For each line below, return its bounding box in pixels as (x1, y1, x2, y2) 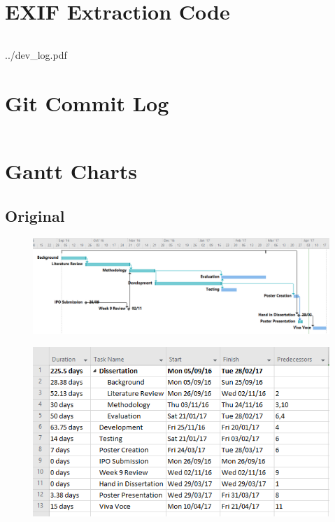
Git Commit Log (5, 88, 169, 117)
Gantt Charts (5, 157, 138, 185)
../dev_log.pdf (5, 48, 67, 62)
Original (5, 204, 65, 226)
